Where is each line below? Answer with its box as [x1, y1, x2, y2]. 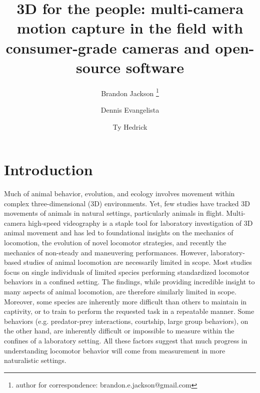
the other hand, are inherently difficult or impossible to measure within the [4, 325, 234, 336]
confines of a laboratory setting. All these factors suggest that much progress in [4, 335, 247, 345]
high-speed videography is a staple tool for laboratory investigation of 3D [28, 217, 253, 228]
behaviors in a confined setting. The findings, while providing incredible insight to [4, 276, 255, 287]
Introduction [4, 159, 93, 180]
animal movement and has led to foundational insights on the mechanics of [4, 227, 233, 238]
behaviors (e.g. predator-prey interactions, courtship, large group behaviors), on [4, 315, 248, 326]
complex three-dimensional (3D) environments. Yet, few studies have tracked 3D [4, 198, 250, 208]
